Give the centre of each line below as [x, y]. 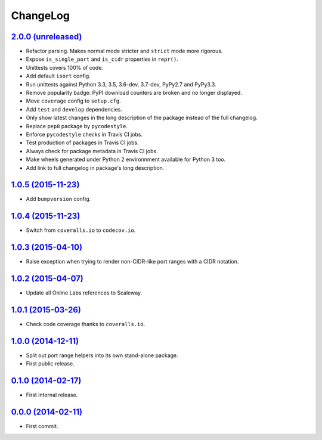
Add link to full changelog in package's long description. [95, 168]
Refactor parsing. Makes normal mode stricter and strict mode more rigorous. [124, 51]
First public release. [50, 364]
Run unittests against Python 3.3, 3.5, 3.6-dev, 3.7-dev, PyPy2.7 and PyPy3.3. [121, 84]
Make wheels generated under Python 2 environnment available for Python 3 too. [126, 159]
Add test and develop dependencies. [74, 109]
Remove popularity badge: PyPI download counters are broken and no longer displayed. [134, 93]
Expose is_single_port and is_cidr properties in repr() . [102, 59]
